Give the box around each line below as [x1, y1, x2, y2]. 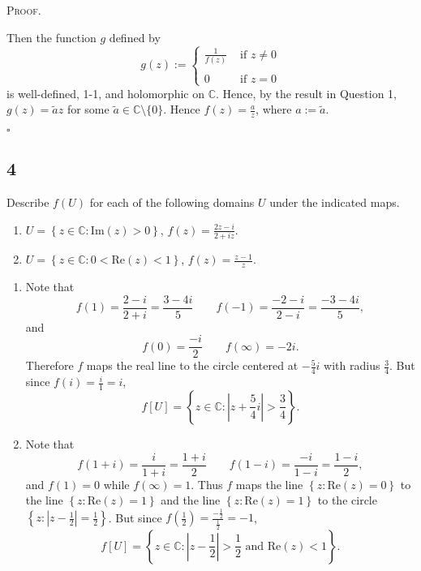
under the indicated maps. [269, 194, 400, 211]
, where [256, 101, 292, 118]
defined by [109, 28, 161, 45]
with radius [324, 357, 380, 374]
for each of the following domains [89, 194, 255, 211]
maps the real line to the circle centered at [86, 357, 299, 374]
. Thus [191, 475, 223, 492]
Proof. [6, 2, 41, 18]
